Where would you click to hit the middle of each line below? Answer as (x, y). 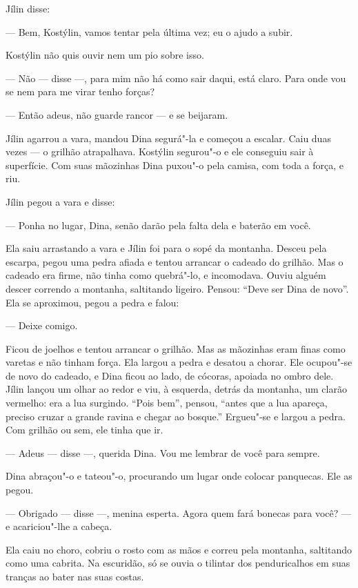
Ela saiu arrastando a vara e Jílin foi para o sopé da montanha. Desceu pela (166, 248)
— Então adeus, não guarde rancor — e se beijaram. (117, 114)
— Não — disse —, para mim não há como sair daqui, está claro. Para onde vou (176, 78)
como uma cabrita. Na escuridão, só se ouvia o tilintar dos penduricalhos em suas (178, 563)
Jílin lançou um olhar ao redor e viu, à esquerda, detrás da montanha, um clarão (176, 389)
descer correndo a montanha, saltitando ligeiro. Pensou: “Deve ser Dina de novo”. (177, 288)
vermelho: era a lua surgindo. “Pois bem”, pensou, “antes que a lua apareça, (167, 403)
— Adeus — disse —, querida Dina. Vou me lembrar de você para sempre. (163, 452)
